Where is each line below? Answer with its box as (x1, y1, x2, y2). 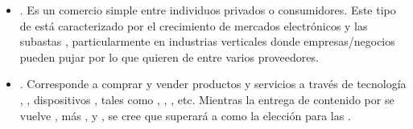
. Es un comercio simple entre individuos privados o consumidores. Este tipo (19, 2, 396, 18)
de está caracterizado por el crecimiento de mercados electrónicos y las (19, 17, 368, 34)
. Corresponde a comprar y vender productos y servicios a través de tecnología (19, 75, 407, 92)
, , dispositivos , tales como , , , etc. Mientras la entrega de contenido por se (19, 91, 394, 107)
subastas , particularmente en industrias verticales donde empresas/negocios (19, 33, 395, 50)
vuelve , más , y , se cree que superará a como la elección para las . (19, 107, 351, 123)
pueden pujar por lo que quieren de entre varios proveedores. (19, 48, 319, 65)
